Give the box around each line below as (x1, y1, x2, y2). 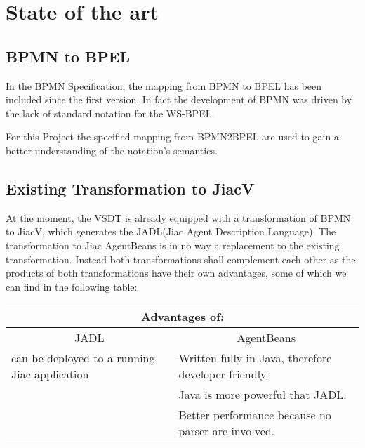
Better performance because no (178, 407, 331, 423)
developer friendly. (178, 366, 269, 383)
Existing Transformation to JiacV (6, 177, 255, 199)
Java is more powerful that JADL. (178, 386, 347, 403)
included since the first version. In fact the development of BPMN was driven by (6, 92, 352, 107)
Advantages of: (140, 308, 224, 325)
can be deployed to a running (11, 350, 155, 367)
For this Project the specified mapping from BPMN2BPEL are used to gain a (6, 129, 339, 144)
